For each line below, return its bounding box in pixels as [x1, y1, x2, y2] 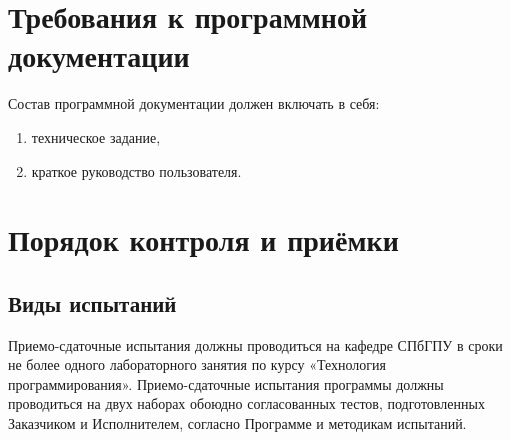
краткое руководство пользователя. [31, 160, 242, 181]
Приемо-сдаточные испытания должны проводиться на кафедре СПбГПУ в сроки [8, 334, 503, 355]
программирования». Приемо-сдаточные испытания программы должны [8, 373, 444, 394]
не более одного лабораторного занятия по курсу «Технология [8, 354, 386, 375]
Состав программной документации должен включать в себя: [8, 93, 380, 114]
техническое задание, [31, 126, 161, 147]
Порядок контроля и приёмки [8, 219, 399, 260]
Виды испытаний [8, 287, 177, 318]
